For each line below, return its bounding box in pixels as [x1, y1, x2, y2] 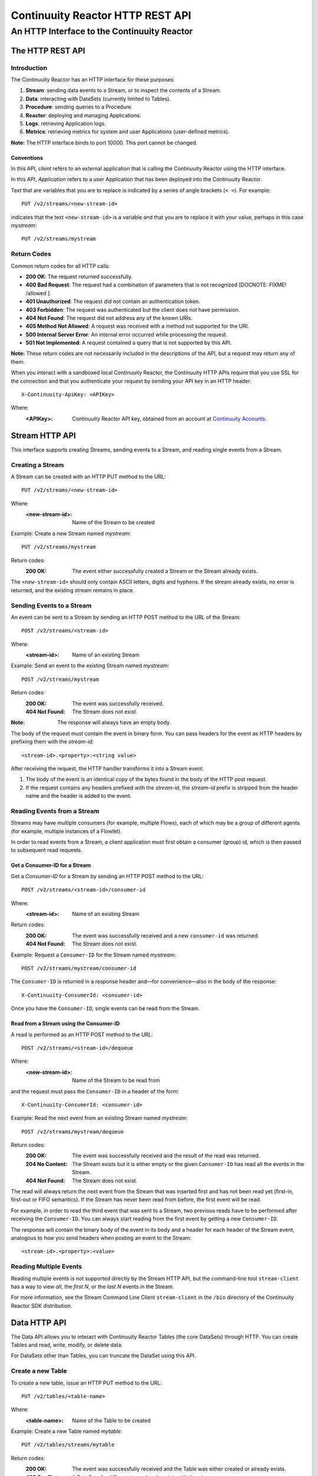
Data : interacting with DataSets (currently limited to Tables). [25, 95, 171, 102]
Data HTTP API [11, 1317, 67, 1328]
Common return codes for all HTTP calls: [11, 262, 110, 269]
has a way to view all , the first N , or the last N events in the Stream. [11, 1283, 174, 1290]
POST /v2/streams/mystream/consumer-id [21, 965, 137, 971]
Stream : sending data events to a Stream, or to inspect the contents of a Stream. [25, 87, 222, 94]
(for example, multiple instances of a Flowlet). [11, 827, 122, 835]
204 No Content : [25, 1160, 68, 1167]
